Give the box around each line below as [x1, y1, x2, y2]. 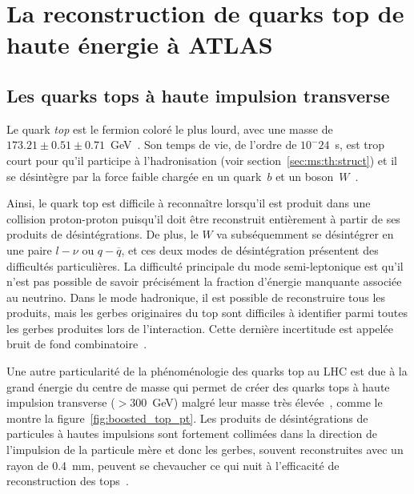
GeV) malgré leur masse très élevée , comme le [152, 394, 383, 411]
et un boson [275, 167, 334, 184]
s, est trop [335, 136, 385, 153]
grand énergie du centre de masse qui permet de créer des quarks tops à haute [6, 378, 390, 395]
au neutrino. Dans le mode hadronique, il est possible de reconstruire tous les [6, 288, 386, 305]
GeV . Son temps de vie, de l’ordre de [110, 136, 297, 153]
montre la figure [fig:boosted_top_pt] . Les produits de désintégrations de [6, 409, 368, 426]
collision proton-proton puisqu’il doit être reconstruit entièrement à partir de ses [6, 210, 400, 227]
